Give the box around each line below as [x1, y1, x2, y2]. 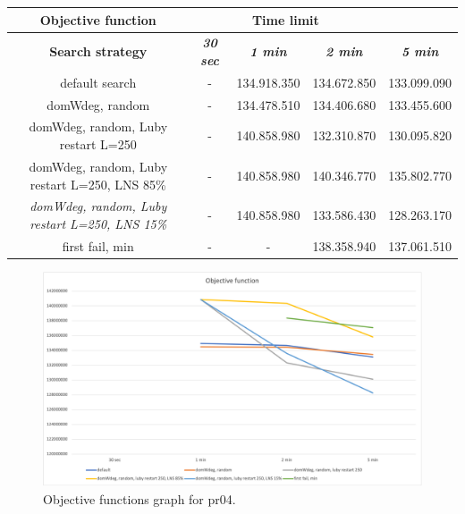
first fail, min [62, 236, 134, 255]
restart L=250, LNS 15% [30, 214, 167, 232]
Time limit [251, 10, 319, 29]
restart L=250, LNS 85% [30, 174, 166, 193]
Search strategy [49, 42, 148, 61]
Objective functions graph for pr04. [43, 489, 236, 508]
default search [60, 72, 137, 91]
